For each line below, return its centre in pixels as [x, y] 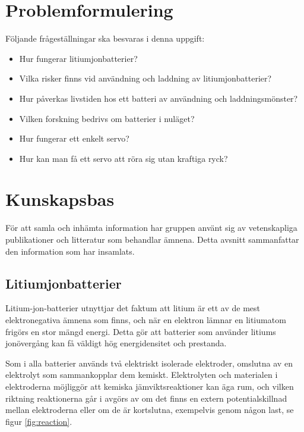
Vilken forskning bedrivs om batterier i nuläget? [107, 118]
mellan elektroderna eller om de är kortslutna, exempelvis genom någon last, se [150, 410]
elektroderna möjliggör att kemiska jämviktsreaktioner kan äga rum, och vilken [150, 386]
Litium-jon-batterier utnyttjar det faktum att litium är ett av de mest [133, 308]
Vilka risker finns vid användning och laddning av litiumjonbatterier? [145, 78]
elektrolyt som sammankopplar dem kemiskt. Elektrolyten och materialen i [142, 375]
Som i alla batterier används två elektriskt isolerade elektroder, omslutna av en [149, 363]
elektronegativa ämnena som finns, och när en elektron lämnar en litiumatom [146, 319]
